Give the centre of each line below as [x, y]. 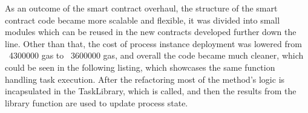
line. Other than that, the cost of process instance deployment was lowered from [153, 43]
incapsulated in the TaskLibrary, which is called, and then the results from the [151, 91]
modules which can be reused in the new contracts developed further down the [151, 32]
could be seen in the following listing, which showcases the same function [140, 67]
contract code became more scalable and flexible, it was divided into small [143, 20]
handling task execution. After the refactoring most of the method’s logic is [145, 79]
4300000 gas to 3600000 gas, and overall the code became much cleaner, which [156, 55]
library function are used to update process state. [97, 102]
